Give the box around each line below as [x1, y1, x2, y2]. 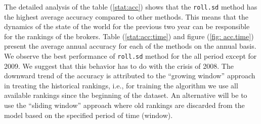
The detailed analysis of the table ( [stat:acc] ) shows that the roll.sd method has [4, 2, 257, 12]
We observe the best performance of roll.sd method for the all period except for [4, 51, 257, 61]
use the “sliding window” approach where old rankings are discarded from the [4, 100, 245, 110]
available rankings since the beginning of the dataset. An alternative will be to [4, 90, 247, 100]
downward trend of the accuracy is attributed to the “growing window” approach [4, 70, 255, 81]
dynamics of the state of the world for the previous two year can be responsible [4, 21, 250, 32]
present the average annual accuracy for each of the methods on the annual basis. [4, 41, 256, 51]
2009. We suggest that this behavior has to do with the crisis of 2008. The [4, 60, 234, 71]
